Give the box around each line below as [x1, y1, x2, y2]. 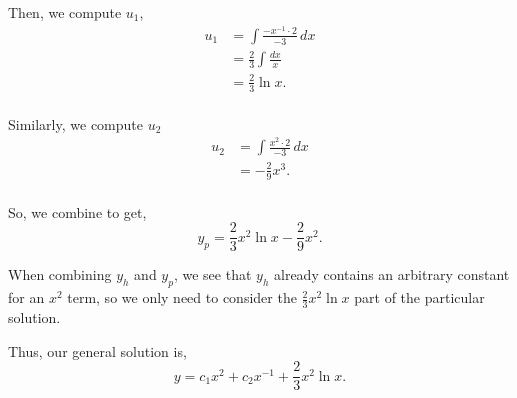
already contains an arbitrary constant [274, 264, 510, 285]
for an [8, 287, 45, 308]
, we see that [173, 264, 252, 285]
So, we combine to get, [8, 201, 147, 222]
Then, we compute [8, 2, 122, 22]
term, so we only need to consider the [67, 287, 297, 308]
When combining [8, 264, 112, 285]
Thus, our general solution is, [8, 340, 187, 361]
